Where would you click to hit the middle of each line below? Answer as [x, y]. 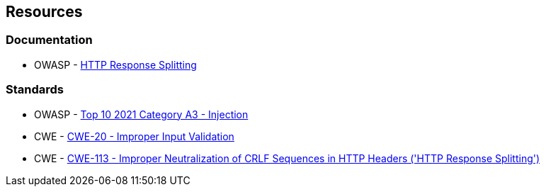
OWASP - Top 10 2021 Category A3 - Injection [141, 114]
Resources [44, 12]
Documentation [49, 40]
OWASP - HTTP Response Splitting [115, 64]
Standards [35, 90]
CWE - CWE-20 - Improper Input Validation [134, 136]
